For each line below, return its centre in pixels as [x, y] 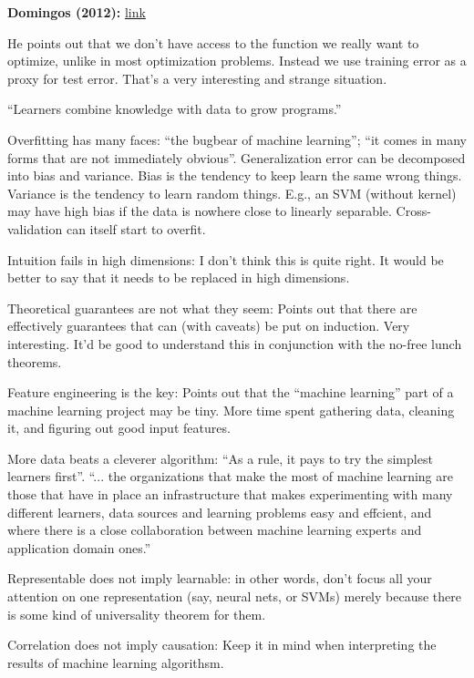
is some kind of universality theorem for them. [137, 614]
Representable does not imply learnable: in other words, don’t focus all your [220, 578]
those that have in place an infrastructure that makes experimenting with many [230, 494]
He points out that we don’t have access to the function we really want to [213, 42]
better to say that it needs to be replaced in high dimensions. [179, 277]
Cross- [413, 211]
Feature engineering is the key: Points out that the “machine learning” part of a [231, 392]
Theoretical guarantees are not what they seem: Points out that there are [212, 308]
